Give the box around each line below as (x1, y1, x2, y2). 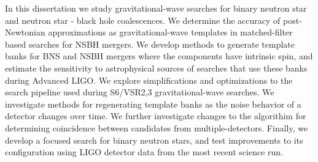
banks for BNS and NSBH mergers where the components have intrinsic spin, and (5, 50, 313, 62)
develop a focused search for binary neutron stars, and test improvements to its (5, 133, 303, 146)
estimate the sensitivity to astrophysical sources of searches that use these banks (5, 61, 308, 74)
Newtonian (5, 26, 45, 39)
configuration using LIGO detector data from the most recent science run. (5, 145, 283, 158)
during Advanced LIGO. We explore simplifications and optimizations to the (5, 73, 293, 86)
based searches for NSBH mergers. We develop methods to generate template (5, 37, 295, 50)
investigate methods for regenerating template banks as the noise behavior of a (5, 97, 301, 110)
